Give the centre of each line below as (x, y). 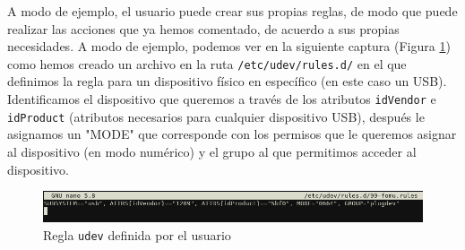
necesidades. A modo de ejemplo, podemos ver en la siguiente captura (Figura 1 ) (229, 46)
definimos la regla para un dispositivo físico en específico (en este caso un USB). (227, 81)
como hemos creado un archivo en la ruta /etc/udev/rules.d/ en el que (207, 63)
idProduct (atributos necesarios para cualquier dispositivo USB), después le (216, 116)
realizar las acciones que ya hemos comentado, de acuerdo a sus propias (203, 28)
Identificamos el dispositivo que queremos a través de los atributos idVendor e (222, 99)
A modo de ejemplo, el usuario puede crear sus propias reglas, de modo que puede (232, 11)
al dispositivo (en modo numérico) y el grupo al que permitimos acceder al (212, 151)
